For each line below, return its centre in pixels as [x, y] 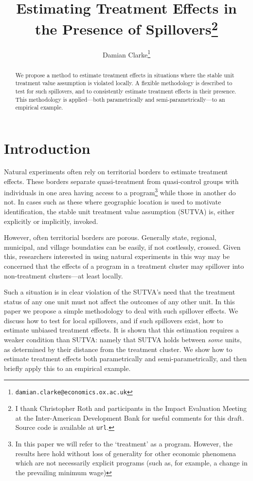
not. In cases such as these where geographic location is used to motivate [113, 202]
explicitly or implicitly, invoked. [51, 221]
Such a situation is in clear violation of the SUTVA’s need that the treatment [120, 292]
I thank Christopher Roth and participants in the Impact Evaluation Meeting [131, 408]
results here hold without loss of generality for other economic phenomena [126, 453]
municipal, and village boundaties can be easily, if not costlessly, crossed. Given [122, 247]
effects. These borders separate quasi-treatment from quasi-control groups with [121, 181]
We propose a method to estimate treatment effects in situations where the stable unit [125, 75]
